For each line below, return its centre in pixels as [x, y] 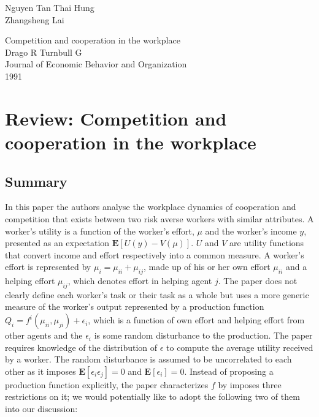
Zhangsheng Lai [35, 19]
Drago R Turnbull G [44, 52]
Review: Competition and [116, 118]
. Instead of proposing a [229, 371]
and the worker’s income [251, 231]
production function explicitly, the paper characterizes [107, 384]
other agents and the [44, 335]
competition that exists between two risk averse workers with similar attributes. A [159, 218]
